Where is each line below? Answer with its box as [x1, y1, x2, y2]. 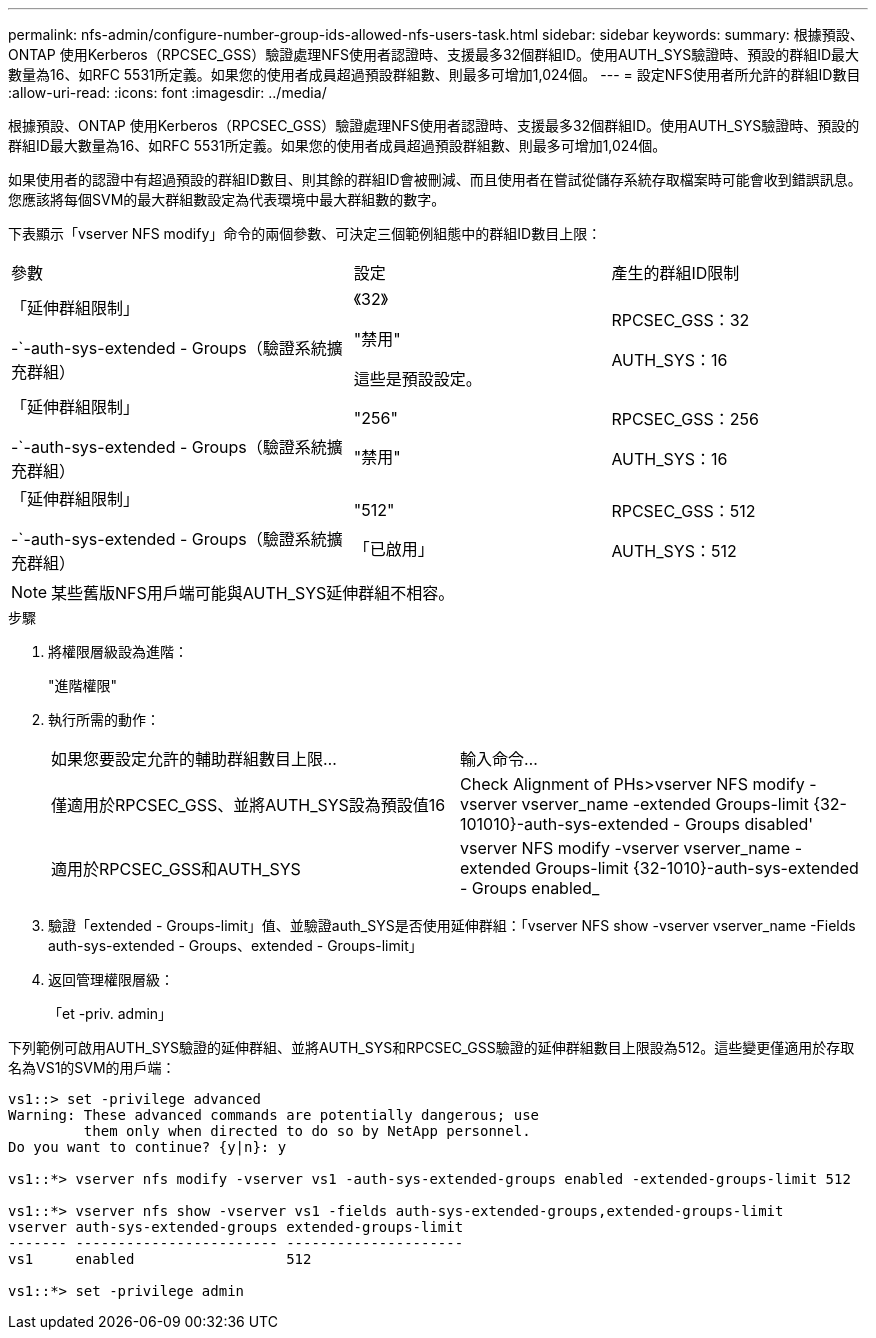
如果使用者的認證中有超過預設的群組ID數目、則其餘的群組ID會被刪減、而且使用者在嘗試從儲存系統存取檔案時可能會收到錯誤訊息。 [8, 171, 862, 188]
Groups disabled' [684, 814, 814, 834]
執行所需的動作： [48, 711, 160, 728]
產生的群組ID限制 [611, 263, 740, 283]
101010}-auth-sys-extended [460, 814, 669, 834]
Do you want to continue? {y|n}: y [8, 1139, 287, 1155]
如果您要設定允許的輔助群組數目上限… [51, 749, 337, 769]
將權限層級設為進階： [48, 643, 188, 660]
